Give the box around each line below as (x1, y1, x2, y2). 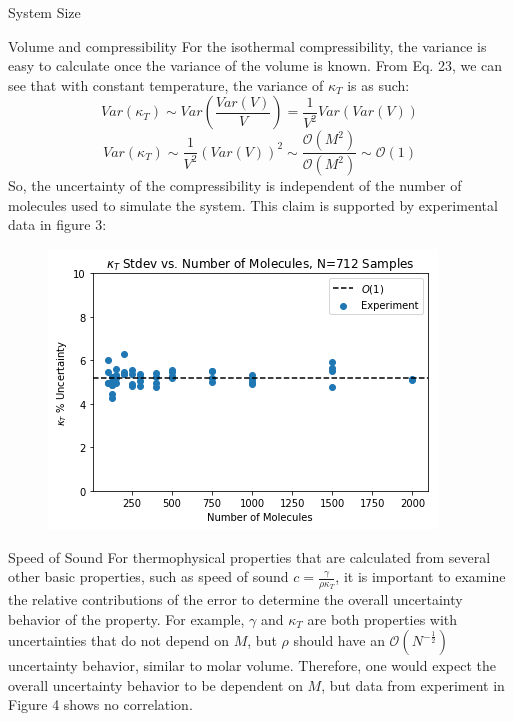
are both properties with (307, 608, 458, 629)
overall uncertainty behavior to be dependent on (8, 674, 303, 695)
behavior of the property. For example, (8, 608, 245, 629)
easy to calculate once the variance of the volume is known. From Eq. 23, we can (8, 55, 503, 76)
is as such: (347, 74, 410, 95)
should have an (293, 630, 385, 651)
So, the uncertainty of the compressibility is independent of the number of (8, 175, 462, 196)
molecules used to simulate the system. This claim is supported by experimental (8, 194, 498, 215)
